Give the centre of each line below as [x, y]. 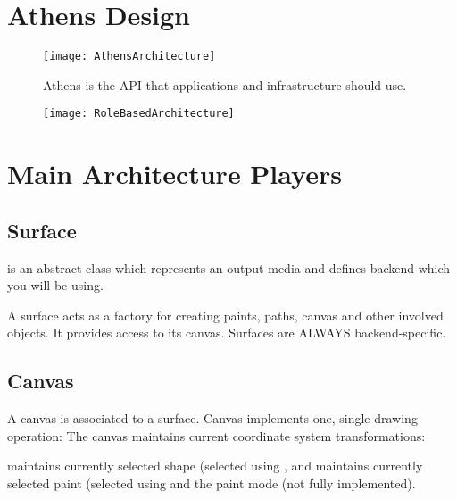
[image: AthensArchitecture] [129, 57]
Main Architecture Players [174, 174]
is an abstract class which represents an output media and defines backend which [229, 267]
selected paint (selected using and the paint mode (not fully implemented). [212, 482]
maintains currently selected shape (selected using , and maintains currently [215, 466]
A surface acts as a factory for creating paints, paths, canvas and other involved [225, 315]
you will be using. [55, 285]
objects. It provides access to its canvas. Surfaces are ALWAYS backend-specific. [227, 333]
